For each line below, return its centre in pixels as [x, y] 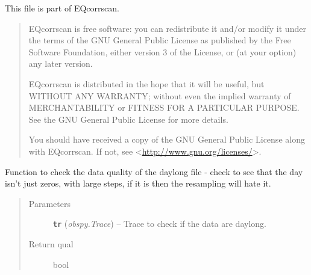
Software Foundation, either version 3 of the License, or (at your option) [162, 51]
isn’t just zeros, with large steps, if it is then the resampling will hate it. [138, 183]
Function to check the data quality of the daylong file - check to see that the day [154, 171]
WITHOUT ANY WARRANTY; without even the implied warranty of [160, 95]
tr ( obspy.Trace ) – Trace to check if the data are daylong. [159, 224]
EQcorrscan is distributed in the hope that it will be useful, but [146, 83]
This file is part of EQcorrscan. [62, 8]
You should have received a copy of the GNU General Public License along [167, 139]
